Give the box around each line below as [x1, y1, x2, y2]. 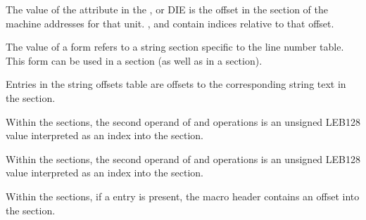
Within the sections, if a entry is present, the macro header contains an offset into [6, 188, 360, 203]
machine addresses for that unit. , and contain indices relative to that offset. [6, 15, 334, 30]
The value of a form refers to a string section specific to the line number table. [6, 39, 344, 54]
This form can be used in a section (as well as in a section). [6, 53, 263, 67]
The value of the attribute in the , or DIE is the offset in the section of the [6, 2, 328, 16]
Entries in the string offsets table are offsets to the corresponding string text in [6, 77, 346, 91]
